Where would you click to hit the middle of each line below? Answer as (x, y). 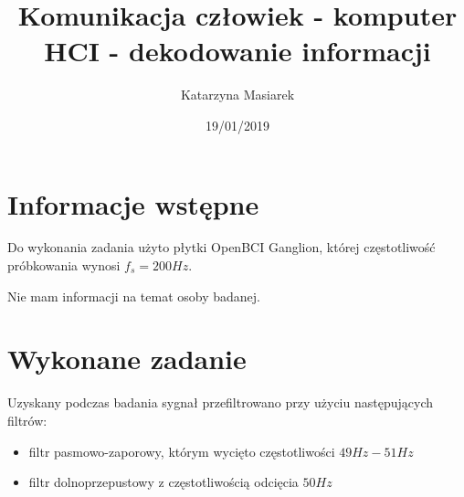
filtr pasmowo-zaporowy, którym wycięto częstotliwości (182, 451)
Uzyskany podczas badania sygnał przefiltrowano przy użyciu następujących (220, 402)
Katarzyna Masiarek (237, 95)
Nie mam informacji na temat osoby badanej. (134, 296)
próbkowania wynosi (64, 265)
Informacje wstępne (133, 203)
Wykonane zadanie (127, 359)
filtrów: (27, 420)
